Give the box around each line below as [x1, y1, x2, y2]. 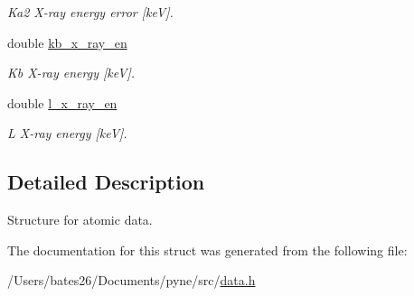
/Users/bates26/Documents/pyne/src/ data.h [7, 271, 256, 290]
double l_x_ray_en [7, 93, 118, 112]
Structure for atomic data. [7, 210, 153, 229]
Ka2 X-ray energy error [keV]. [7, 3, 174, 21]
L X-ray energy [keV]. [7, 124, 127, 143]
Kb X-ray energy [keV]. [7, 63, 136, 82]
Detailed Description [7, 168, 205, 196]
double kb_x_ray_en [7, 32, 127, 51]
